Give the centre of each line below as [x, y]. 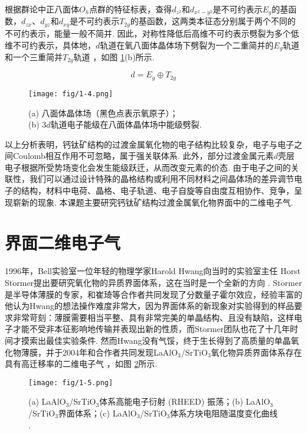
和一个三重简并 [34, 56]
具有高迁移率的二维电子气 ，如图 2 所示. [81, 364]
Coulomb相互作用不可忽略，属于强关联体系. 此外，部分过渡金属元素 [143, 156]
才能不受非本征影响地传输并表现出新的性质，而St [108, 329]
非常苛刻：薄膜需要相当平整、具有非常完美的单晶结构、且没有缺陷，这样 [153, 317]
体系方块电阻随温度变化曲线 [224, 413]
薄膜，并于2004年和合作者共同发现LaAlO [99, 352]
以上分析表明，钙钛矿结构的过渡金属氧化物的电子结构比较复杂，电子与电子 [149, 144]
